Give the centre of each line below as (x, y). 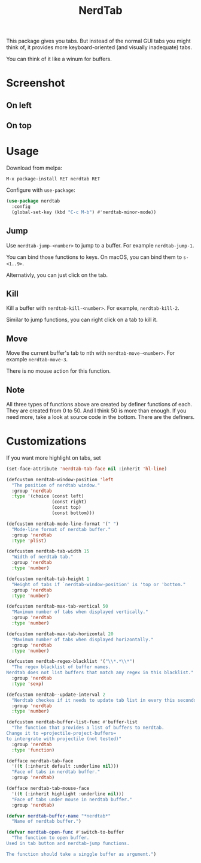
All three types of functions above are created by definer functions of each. (99, 404)
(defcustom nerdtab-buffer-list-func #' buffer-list (72, 722)
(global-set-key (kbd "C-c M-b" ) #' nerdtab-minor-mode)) (84, 212)
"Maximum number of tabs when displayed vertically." (80, 612)
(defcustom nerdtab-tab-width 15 (48, 551)
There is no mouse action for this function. (59, 371)
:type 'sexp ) (28, 684)
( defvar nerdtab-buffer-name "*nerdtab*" (59, 816)
